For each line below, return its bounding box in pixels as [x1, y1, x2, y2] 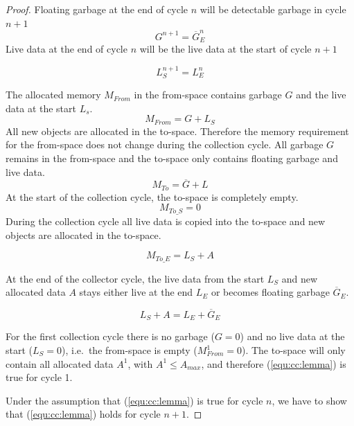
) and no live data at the [240, 329, 345, 344]
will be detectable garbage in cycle [200, 2, 346, 16]
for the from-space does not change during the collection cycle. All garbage [6, 137, 324, 152]
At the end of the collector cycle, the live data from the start [6, 271, 265, 285]
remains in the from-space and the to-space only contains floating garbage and [6, 151, 338, 166]
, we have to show [272, 393, 347, 407]
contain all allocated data [6, 356, 114, 371]
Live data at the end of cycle [6, 42, 127, 56]
